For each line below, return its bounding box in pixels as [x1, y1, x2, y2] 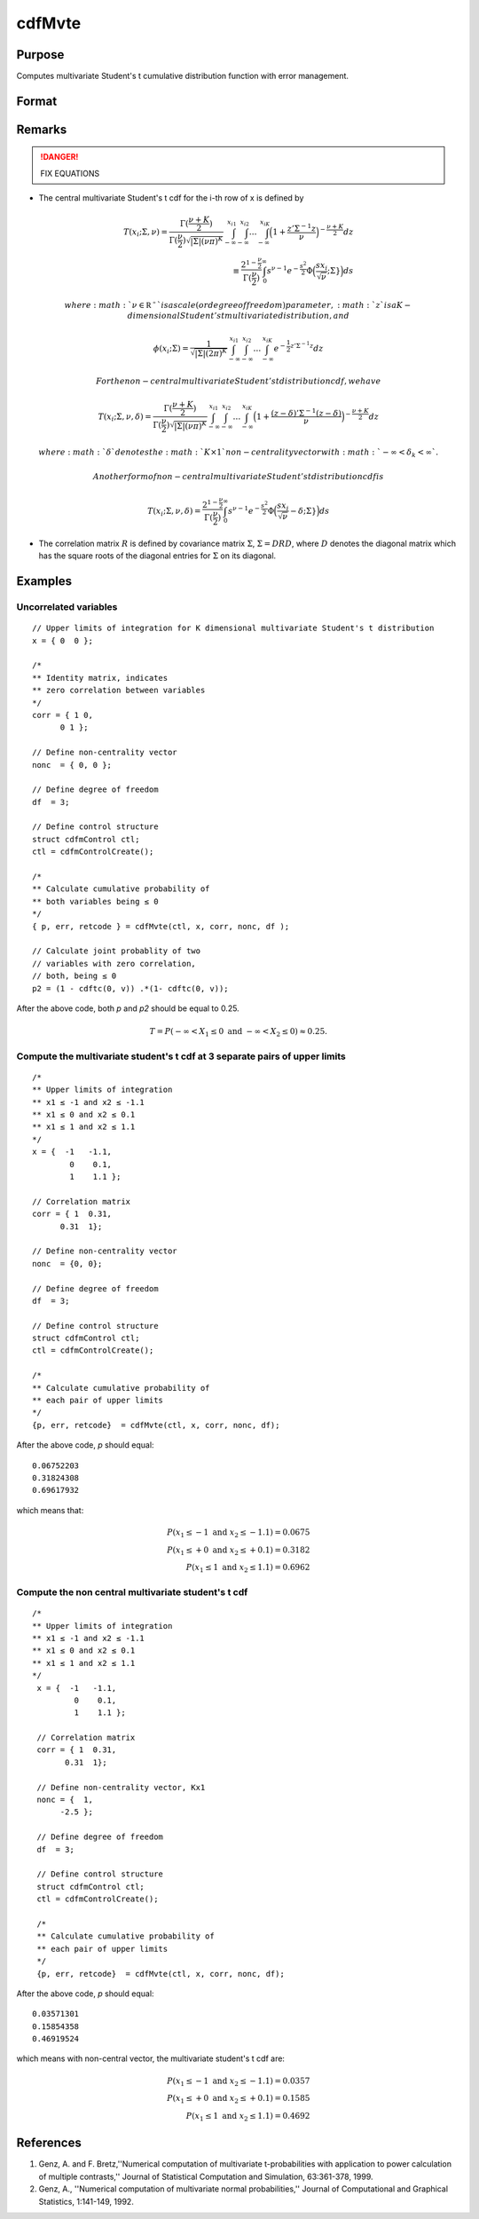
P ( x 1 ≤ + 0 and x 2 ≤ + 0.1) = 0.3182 [167, 1544, 310, 1557]
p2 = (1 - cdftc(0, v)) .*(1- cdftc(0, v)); [32, 983, 230, 993]
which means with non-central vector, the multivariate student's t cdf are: [16, 2053, 286, 2064]
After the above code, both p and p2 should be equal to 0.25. [16, 1003, 239, 1014]
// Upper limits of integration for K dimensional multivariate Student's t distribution [32, 623, 435, 634]
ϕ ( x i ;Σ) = [153, 343, 190, 355]
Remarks [16, 122, 67, 137]
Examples [16, 573, 73, 589]
